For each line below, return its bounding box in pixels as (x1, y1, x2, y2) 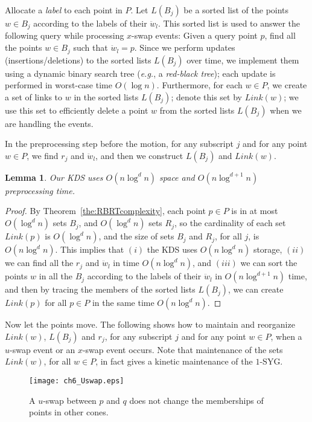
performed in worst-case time (5, 79, 112, 91)
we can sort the (240, 256, 298, 269)
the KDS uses (147, 243, 198, 256)
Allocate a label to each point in (5, 4, 123, 16)
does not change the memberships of (129, 394, 264, 406)
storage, (253, 243, 282, 256)
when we (270, 103, 302, 116)
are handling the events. (5, 117, 94, 129)
